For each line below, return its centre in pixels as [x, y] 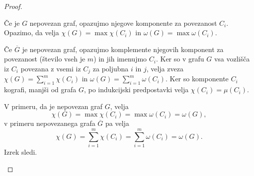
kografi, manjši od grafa [40, 89]
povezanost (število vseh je [45, 59]
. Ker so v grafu [180, 59]
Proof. [13, 6]
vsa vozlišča [232, 59]
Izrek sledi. [21, 152]
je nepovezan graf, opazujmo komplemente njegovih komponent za [123, 49]
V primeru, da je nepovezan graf [53, 106]
